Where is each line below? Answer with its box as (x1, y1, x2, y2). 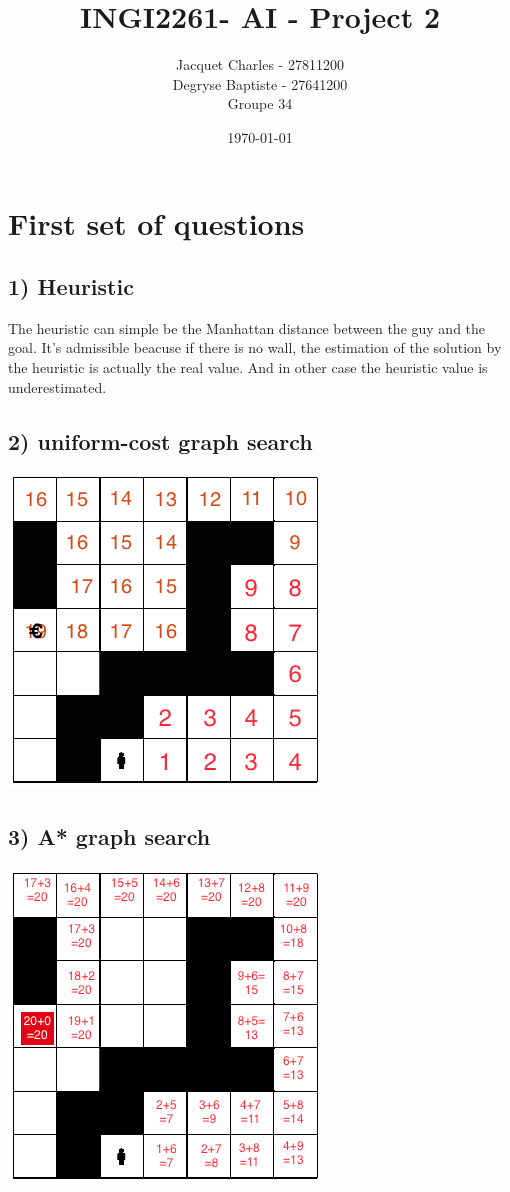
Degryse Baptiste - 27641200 (172, 73, 348, 94)
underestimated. (8, 376, 107, 397)
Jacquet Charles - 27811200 (176, 54, 344, 75)
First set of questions (8, 202, 305, 243)
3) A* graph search (8, 821, 211, 852)
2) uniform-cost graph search (8, 425, 313, 456)
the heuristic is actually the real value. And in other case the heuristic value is (8, 357, 488, 378)
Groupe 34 (227, 93, 293, 114)
